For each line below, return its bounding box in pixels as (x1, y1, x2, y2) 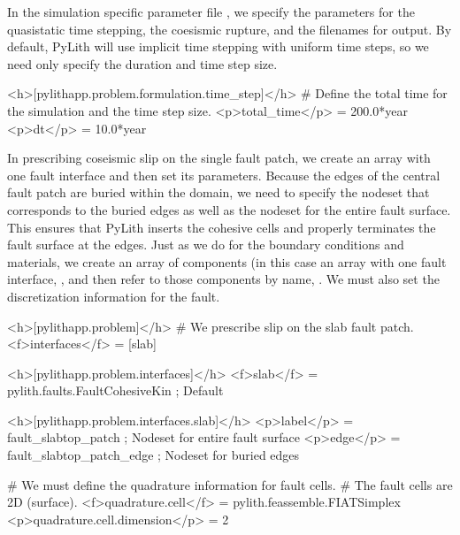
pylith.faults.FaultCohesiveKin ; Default (7, 381, 224, 400)
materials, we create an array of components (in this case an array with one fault (7, 252, 447, 271)
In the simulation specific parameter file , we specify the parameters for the (7, 3, 415, 20)
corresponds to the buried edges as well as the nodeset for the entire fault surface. (7, 200, 451, 218)
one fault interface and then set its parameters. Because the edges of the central (7, 165, 441, 184)
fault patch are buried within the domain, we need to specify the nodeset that (7, 183, 430, 202)
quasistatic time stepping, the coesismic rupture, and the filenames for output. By (7, 19, 452, 38)
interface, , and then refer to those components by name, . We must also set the (7, 270, 440, 288)
